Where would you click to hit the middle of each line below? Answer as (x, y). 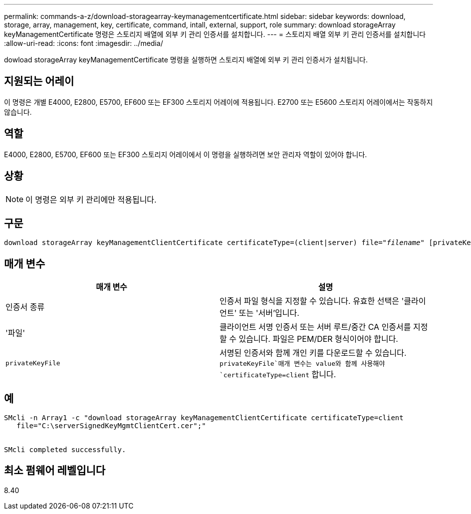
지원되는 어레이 (39, 81)
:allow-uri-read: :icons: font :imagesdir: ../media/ (84, 43)
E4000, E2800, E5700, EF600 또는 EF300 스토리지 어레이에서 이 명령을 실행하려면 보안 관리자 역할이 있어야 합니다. (186, 154)
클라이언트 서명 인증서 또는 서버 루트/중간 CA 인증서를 (315, 327)
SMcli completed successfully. (65, 450)
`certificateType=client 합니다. (278, 375)
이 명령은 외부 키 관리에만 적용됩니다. (91, 199)
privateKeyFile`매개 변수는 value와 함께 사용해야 (302, 364)
